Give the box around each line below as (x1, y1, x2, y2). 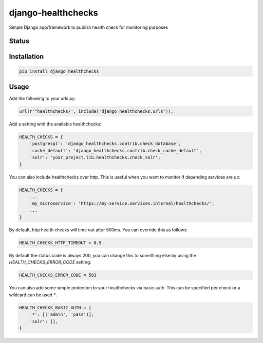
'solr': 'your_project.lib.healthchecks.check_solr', (29, 155, 161, 161)
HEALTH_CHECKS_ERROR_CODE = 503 (19, 272, 97, 278)
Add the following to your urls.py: (9, 96, 76, 101)
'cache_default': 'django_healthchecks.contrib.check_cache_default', (29, 148, 202, 153)
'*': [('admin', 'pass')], (29, 312, 94, 317)
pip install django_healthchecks (19, 68, 99, 74)
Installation (9, 53, 44, 61)
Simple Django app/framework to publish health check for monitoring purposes (9, 24, 168, 30)
